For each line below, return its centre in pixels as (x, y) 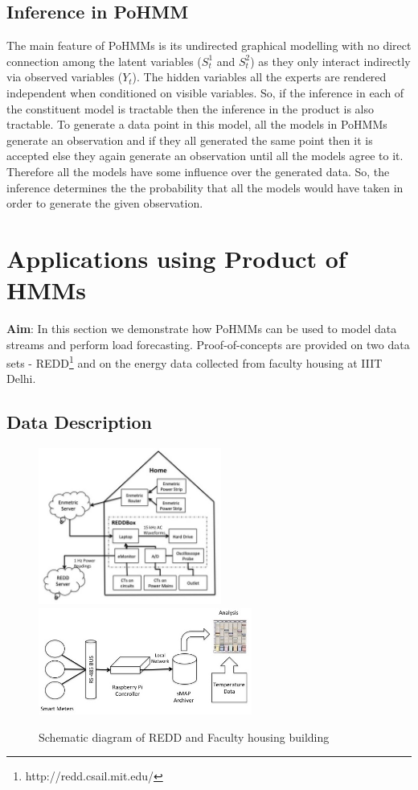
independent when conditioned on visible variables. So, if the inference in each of (205, 92)
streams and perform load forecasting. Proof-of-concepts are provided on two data (208, 344)
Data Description (79, 422)
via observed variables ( (65, 77)
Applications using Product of (176, 258)
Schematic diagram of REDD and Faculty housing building (184, 737)
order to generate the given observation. (105, 203)
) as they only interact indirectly (330, 61)
